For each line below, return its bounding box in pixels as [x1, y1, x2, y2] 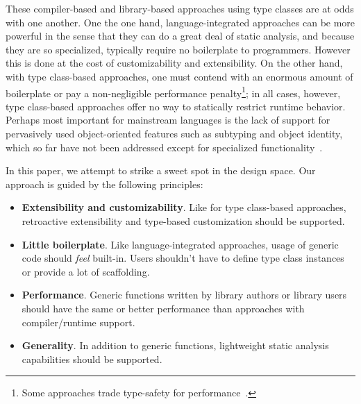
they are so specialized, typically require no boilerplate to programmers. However [6, 42, 351, 56]
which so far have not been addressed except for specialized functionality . [6, 140, 323, 154]
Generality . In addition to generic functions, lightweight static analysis [22, 338, 329, 353]
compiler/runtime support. [22, 314, 135, 329]
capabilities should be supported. [22, 351, 162, 366]
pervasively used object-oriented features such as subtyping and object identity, [6, 126, 343, 140]
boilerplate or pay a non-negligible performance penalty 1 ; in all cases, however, [6, 83, 341, 100]
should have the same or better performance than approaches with [22, 301, 305, 315]
